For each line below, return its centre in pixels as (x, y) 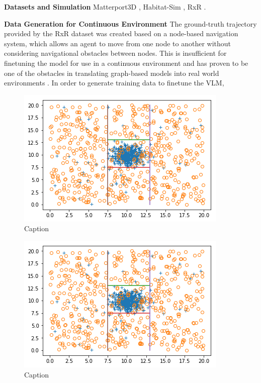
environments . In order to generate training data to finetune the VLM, (114, 83)
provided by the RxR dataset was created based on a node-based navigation (121, 33)
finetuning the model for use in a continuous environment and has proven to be (126, 63)
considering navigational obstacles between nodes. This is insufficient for (115, 53)
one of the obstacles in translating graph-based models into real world (112, 73)
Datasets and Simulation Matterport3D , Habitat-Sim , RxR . (105, 7)
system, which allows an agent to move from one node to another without (117, 43)
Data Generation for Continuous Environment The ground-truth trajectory (130, 23)
